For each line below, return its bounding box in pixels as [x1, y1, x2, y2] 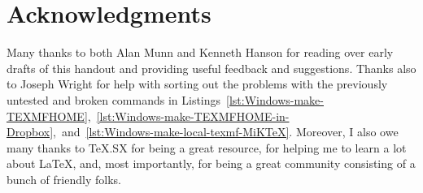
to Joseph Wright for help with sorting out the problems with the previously [7, 75, 388, 92]
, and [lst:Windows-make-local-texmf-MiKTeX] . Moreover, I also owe [53, 123, 399, 140]
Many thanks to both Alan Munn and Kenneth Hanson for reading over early [7, 44, 394, 61]
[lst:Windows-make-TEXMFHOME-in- [96, 107, 290, 124]
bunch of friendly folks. [7, 170, 121, 187]
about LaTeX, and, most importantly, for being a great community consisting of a [7, 155, 416, 172]
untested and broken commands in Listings [7, 91, 221, 108]
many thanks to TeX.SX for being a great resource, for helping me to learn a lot [7, 139, 407, 156]
